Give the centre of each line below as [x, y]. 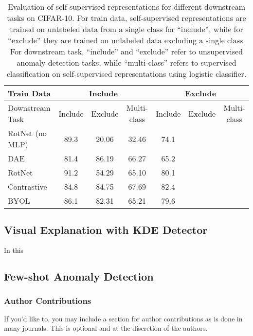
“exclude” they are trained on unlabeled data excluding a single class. [126, 40]
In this [14, 250]
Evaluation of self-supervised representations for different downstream [126, 7]
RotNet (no [27, 133]
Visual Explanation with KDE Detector [106, 230]
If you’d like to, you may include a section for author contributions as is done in [123, 318]
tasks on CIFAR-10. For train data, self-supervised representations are [126, 18]
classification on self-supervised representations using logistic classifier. [126, 74]
